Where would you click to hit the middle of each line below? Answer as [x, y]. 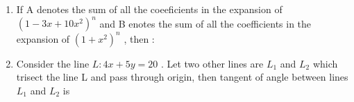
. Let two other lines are [212, 63]
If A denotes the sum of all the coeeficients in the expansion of [149, 9]
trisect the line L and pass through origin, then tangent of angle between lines [182, 77]
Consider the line [53, 63]
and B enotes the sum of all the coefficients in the [205, 23]
